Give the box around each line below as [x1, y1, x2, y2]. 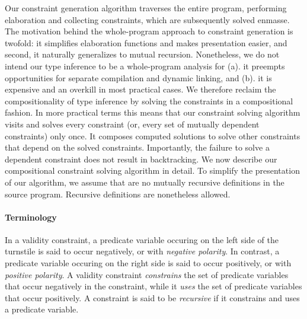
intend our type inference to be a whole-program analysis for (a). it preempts [5, 59, 285, 72]
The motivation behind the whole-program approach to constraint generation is [5, 25, 293, 37]
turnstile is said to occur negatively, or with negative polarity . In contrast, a [5, 245, 280, 257]
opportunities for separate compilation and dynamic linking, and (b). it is [5, 71, 272, 84]
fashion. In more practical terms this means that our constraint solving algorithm [5, 106, 300, 119]
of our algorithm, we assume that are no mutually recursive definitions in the [5, 176, 284, 188]
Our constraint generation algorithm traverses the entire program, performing [5, 2, 287, 14]
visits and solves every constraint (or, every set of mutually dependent [5, 117, 260, 130]
